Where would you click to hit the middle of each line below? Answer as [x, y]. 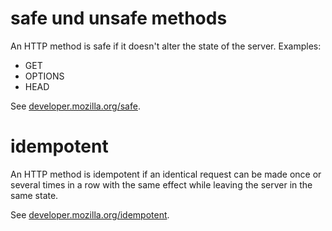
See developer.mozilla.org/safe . [75, 106]
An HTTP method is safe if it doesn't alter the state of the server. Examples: [166, 46]
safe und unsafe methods [119, 18]
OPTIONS [44, 76]
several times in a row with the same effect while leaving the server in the [161, 184]
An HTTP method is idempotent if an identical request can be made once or [166, 174]
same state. [34, 195]
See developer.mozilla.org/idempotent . [90, 214]
